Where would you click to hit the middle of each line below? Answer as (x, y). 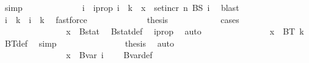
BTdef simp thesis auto (89, 43)
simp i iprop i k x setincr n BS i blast (122, 7)
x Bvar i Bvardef (109, 55)
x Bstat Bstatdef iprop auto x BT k (185, 31)
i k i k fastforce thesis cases (122, 19)
